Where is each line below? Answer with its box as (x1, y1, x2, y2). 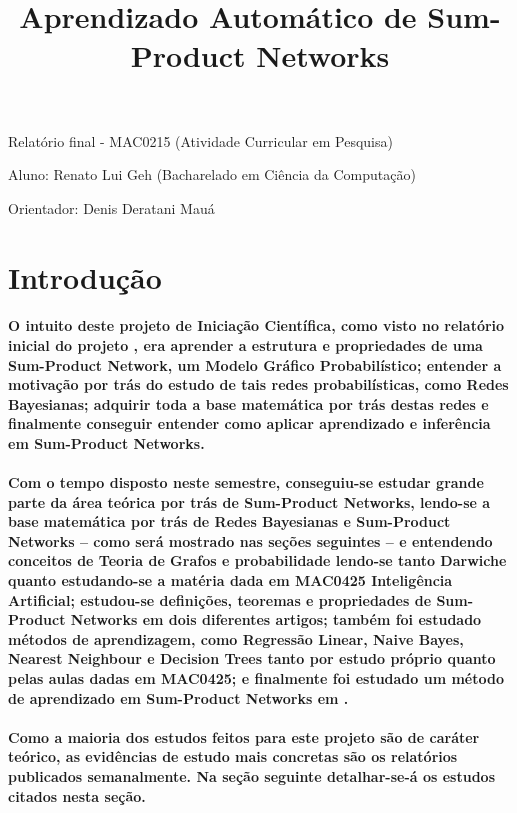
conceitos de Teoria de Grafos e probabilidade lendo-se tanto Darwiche (8, 550, 507, 571)
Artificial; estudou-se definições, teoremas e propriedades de (8, 589, 432, 610)
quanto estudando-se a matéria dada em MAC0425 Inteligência (8, 570, 453, 591)
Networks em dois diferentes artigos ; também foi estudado (70, 609, 482, 630)
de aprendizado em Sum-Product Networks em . (8, 687, 349, 708)
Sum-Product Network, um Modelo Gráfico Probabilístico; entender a (8, 354, 502, 375)
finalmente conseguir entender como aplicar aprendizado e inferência (8, 413, 491, 434)
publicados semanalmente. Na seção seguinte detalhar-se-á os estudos (8, 765, 496, 786)
